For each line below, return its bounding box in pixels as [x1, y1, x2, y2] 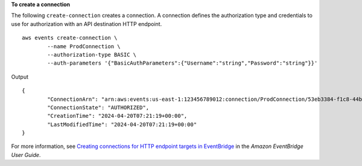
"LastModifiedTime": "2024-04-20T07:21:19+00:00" [47, 121, 197, 128]
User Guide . [11, 151, 41, 158]
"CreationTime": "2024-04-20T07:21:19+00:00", [47, 112, 188, 120]
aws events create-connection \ [22, 34, 118, 42]
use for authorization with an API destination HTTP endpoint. [11, 20, 162, 27]
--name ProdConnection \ [47, 43, 121, 49]
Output [11, 73, 28, 80]
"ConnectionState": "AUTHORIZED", [47, 104, 150, 111]
